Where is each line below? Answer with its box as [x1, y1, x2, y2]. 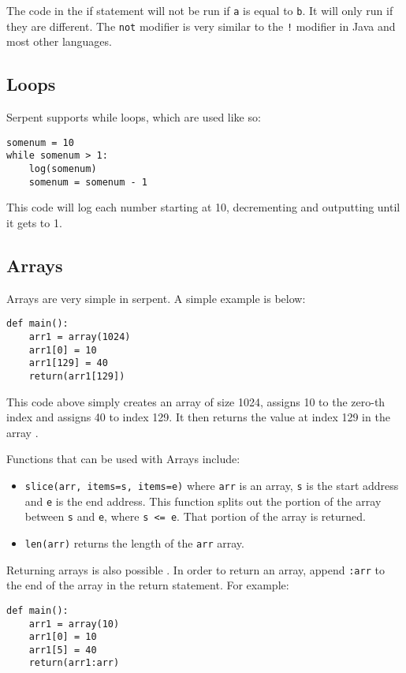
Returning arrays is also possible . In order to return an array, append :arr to [6, 561, 385, 578]
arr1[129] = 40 [28, 357, 108, 369]
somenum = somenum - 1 [28, 176, 147, 188]
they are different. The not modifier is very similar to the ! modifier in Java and [6, 17, 396, 34]
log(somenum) [28, 163, 97, 175]
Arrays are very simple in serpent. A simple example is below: [6, 290, 306, 306]
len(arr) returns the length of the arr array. [24, 534, 244, 551]
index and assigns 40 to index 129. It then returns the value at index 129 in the [6, 409, 390, 425]
